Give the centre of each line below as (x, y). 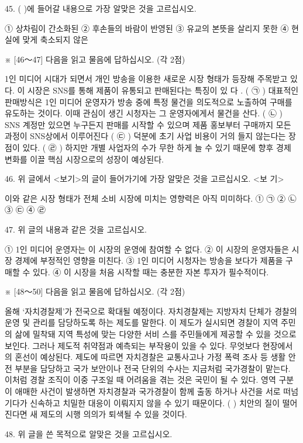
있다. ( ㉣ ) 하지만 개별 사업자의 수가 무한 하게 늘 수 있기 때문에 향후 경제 (157, 147)
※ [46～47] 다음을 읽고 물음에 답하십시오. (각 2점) (95, 59)
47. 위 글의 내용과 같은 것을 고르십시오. (76, 229)
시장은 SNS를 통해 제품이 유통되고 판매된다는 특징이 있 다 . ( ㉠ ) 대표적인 (163, 90)
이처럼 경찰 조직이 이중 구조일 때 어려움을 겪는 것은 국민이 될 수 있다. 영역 (140, 380)
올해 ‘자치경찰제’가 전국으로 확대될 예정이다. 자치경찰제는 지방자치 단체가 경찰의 (151, 311)
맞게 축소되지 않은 (55, 39)
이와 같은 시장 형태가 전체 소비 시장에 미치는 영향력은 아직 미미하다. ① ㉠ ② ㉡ (151, 198)
